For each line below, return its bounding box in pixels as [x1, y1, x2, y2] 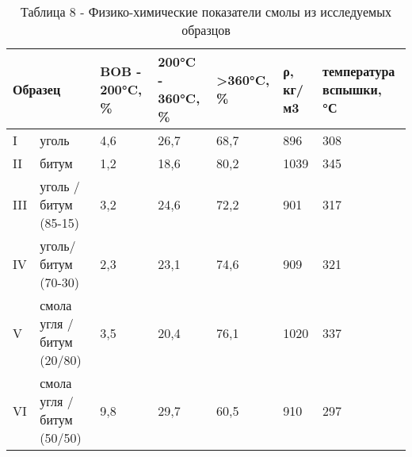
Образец [13, 79, 61, 98]
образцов [181, 21, 231, 39]
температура [322, 61, 395, 80]
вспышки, [322, 79, 382, 98]
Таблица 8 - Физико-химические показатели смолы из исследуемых [21, 2, 391, 21]
